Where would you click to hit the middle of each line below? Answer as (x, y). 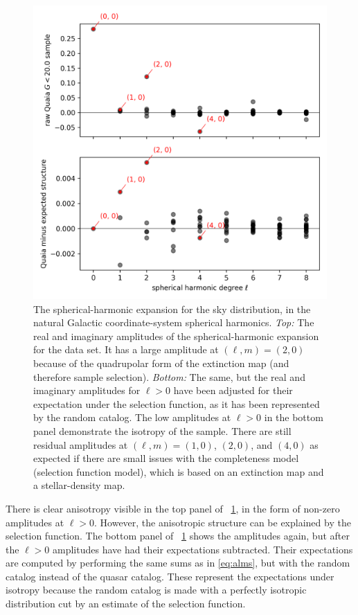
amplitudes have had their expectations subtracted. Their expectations (203, 549)
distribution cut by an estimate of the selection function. (126, 604)
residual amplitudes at (81, 444)
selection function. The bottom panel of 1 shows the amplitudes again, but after (178, 536)
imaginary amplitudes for (87, 390)
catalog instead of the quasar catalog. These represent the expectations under (170, 576)
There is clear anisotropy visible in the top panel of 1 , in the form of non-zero (173, 508)
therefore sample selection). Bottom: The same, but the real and (169, 376)
